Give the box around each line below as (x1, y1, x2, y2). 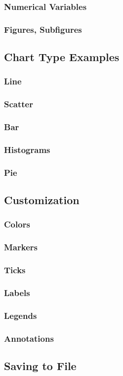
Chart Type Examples (4, 49, 120, 65)
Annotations (4, 332, 54, 344)
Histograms (4, 143, 50, 155)
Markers (4, 241, 38, 253)
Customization (4, 192, 80, 208)
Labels (4, 286, 30, 299)
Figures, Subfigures (4, 23, 82, 35)
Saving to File (4, 358, 77, 373)
